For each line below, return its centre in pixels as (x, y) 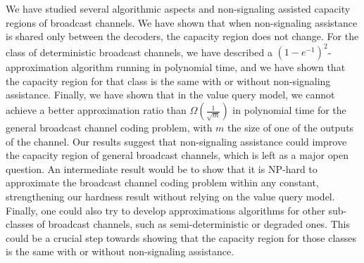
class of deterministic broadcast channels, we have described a (139, 52)
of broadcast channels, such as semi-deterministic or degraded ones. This (193, 224)
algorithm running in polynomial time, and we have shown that (208, 67)
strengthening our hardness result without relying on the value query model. (170, 197)
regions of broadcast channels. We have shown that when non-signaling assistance (182, 22)
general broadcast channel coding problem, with (109, 128)
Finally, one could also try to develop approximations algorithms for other (165, 210)
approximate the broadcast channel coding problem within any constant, (162, 182)
